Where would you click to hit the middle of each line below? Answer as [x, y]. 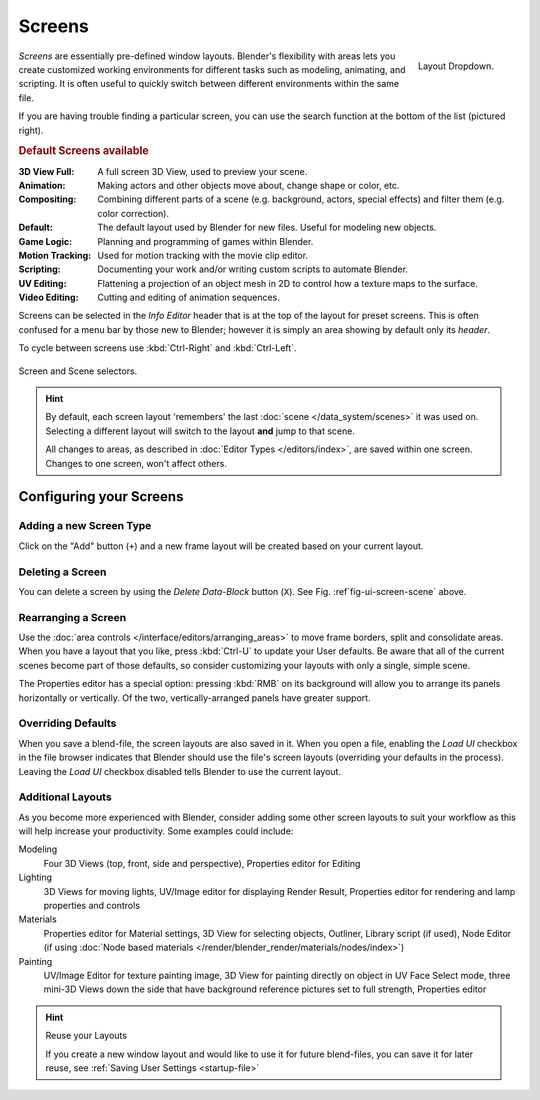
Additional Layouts [65, 797]
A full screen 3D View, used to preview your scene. [202, 171]
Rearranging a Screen [72, 617]
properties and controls [91, 905]
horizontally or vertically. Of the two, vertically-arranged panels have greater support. [194, 697]
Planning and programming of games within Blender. [205, 241]
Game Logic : [45, 241]
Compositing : [47, 199]
